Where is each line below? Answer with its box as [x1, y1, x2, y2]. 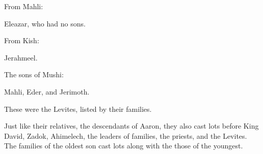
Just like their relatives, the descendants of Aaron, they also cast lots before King [4, 120, 259, 131]
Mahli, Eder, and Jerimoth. [4, 86, 90, 97]
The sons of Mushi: [4, 69, 64, 80]
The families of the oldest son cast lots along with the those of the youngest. [4, 140, 243, 151]
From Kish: [4, 35, 39, 46]
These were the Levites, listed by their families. [4, 103, 152, 114]
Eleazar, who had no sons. [4, 18, 86, 28]
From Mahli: [4, 1, 43, 11]
